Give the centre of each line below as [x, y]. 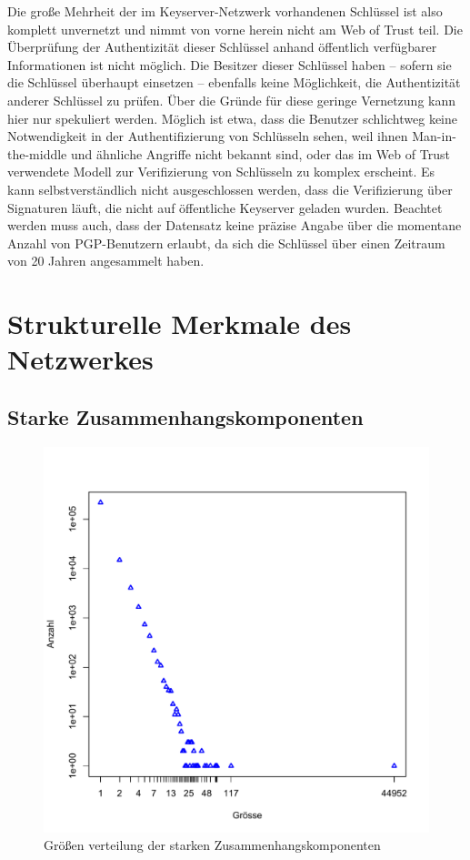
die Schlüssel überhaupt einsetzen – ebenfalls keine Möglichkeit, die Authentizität [234, 82]
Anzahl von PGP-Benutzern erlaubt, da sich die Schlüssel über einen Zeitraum [226, 243]
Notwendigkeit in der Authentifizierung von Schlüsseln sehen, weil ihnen [208, 136]
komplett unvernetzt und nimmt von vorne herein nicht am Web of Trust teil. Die [235, 29]
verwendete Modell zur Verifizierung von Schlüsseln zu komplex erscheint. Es [221, 172]
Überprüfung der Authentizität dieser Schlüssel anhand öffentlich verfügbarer [222, 47]
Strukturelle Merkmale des [180, 324]
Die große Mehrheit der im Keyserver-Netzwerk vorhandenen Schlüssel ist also [225, 11]
